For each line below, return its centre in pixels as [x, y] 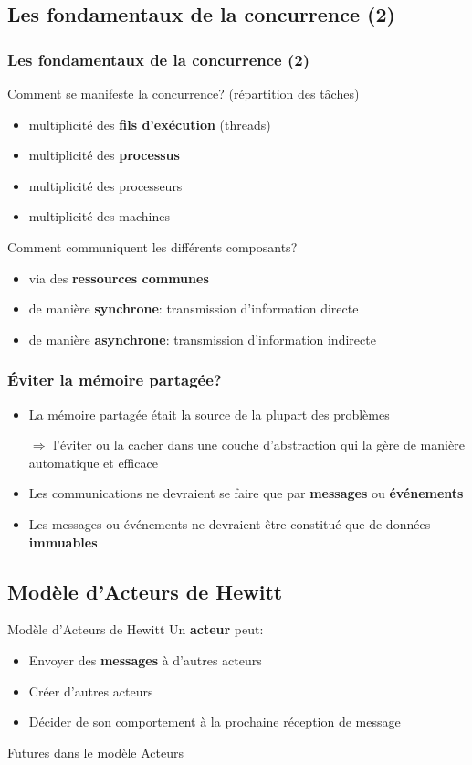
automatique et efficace [93, 462]
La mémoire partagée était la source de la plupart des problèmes [209, 414]
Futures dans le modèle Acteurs [95, 752]
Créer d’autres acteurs [91, 691]
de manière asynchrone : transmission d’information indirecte [202, 339]
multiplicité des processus [104, 155]
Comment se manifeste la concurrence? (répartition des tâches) [184, 93]
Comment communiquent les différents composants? [152, 246]
